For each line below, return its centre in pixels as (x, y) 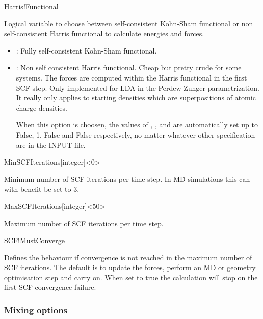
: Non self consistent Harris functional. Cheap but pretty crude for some (129, 68)
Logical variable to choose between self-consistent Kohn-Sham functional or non (129, 23)
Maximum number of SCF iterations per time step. (84, 223)
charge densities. (42, 107)
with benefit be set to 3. (42, 189)
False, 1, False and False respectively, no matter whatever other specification (136, 134)
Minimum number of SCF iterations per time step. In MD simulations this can (127, 179)
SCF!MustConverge (34, 240)
